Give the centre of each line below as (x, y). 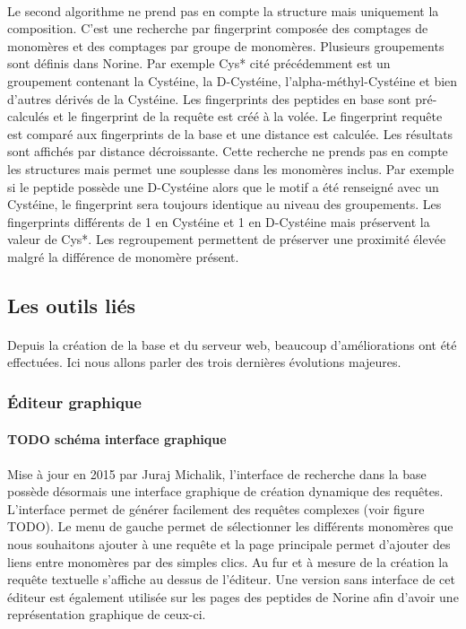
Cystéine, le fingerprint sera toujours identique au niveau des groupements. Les (224, 204)
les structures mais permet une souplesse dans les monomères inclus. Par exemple (231, 168)
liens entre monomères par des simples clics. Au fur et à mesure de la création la (228, 561)
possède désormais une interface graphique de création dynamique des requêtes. (225, 491)
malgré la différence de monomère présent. (123, 256)
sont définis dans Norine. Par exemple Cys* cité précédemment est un (199, 63)
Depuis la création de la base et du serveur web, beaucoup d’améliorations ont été (232, 344)
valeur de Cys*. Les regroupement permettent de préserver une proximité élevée (227, 239)
